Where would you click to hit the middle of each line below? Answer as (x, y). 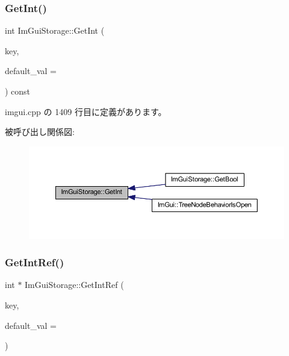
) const (18, 91)
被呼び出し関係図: (40, 132)
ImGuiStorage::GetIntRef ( (74, 285)
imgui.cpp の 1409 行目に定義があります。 (86, 111)
